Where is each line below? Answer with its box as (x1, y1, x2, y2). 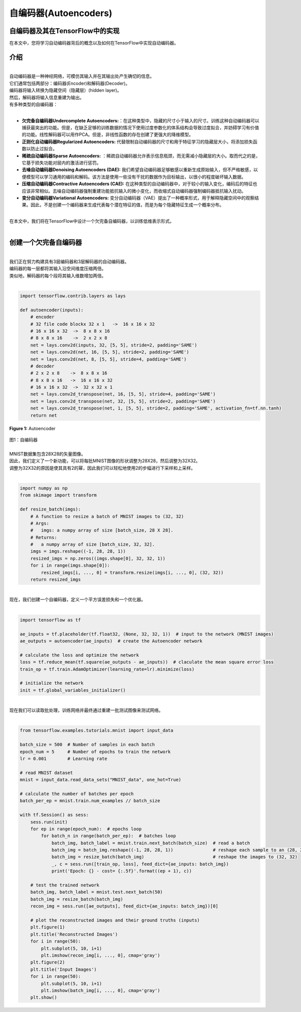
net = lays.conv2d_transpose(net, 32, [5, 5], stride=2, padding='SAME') (30, 398, 216, 404)
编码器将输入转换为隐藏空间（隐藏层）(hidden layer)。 (9, 87, 122, 93)
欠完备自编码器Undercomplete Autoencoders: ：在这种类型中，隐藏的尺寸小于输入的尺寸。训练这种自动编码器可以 (22, 117, 259, 123)
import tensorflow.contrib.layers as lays (20, 293, 126, 299)
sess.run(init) (30, 819, 68, 825)
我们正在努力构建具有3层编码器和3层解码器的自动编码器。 (9, 259, 129, 265)
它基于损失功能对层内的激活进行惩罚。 (22, 160, 101, 166)
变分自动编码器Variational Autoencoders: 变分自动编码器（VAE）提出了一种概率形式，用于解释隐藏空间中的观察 (22, 195, 255, 201)
